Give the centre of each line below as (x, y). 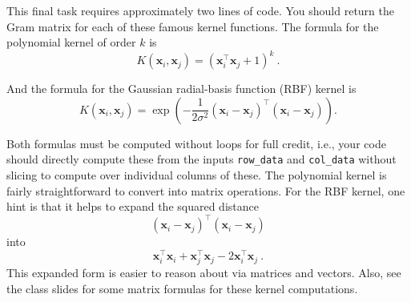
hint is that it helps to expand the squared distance (133, 206)
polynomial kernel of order (71, 42)
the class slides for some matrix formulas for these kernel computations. (182, 288)
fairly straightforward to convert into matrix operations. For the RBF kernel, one (206, 190)
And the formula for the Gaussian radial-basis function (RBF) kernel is (181, 89)
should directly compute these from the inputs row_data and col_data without (201, 159)
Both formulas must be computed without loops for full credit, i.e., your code (196, 143)
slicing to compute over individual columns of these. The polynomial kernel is (197, 175)
